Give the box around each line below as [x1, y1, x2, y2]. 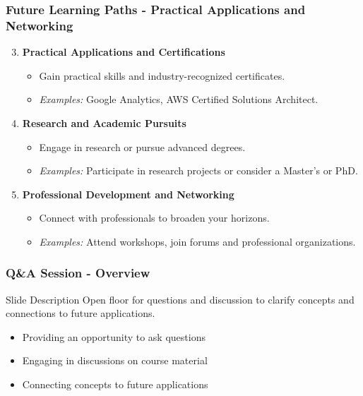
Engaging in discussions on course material [22, 353, 208, 368]
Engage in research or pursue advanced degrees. [39, 139, 246, 154]
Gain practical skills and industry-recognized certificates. [39, 68, 285, 83]
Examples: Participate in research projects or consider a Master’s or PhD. [39, 163, 358, 178]
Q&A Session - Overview [6, 264, 150, 282]
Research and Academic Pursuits [22, 115, 186, 130]
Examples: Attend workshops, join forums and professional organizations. [39, 234, 356, 248]
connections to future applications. [6, 306, 155, 320]
